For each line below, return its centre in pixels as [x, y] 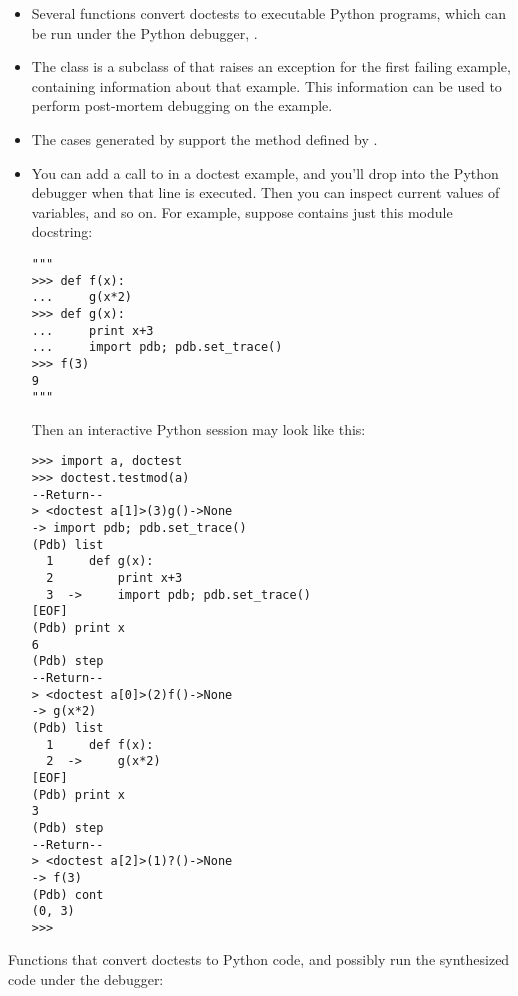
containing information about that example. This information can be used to [266, 85]
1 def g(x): [100, 561]
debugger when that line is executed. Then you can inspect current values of [265, 192]
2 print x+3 [114, 578]
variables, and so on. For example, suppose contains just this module [242, 211]
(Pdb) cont [67, 894]
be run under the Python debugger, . [144, 32]
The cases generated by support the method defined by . [204, 138]
